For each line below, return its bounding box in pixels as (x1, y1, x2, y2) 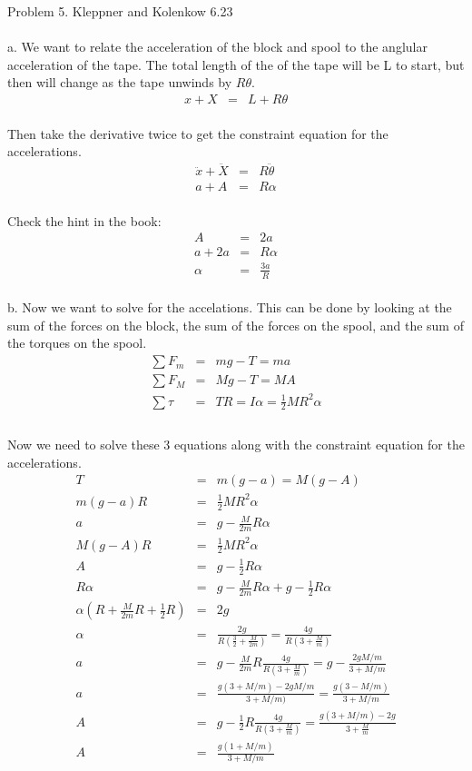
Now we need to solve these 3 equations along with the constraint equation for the (7, 435, 465, 454)
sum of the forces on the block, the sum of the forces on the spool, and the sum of (7, 315, 464, 334)
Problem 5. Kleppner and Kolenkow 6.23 (7, 2, 233, 20)
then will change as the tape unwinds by (7, 73, 232, 92)
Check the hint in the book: (7, 211, 162, 230)
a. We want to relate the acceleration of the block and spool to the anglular (7, 37, 428, 56)
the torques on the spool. (7, 333, 147, 352)
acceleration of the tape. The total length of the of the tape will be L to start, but (7, 54, 465, 74)
